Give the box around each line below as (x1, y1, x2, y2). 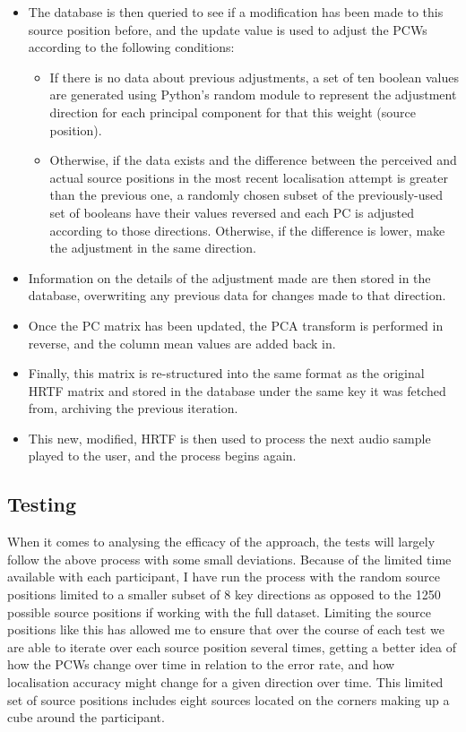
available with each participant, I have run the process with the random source (7, 567, 441, 586)
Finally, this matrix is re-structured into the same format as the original (28, 364, 425, 383)
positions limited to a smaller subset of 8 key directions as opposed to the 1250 (7, 585, 441, 604)
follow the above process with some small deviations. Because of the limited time (7, 549, 452, 568)
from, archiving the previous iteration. (28, 399, 238, 418)
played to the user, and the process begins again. (28, 446, 297, 465)
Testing (7, 490, 76, 518)
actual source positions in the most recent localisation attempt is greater (49, 168, 448, 186)
